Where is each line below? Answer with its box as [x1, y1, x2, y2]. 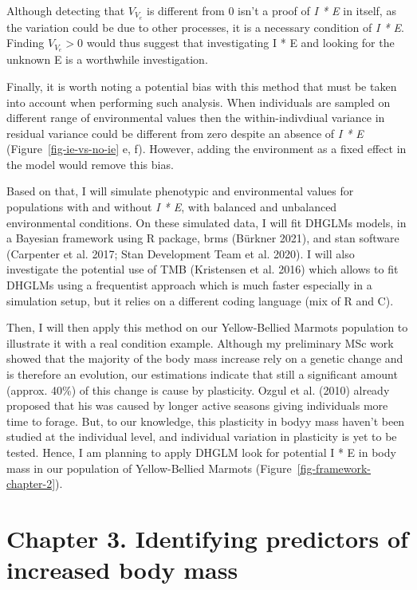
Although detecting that [6, 2, 125, 18]
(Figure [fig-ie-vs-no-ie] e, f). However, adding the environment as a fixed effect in [6, 140, 407, 157]
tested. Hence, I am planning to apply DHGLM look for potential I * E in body [6, 443, 396, 460]
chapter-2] [6, 475, 56, 492]
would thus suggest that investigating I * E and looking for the [86, 34, 395, 51]
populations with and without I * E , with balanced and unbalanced [6, 199, 337, 215]
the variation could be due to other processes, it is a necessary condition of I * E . [6, 18, 404, 35]
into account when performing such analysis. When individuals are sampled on [6, 93, 391, 110]
